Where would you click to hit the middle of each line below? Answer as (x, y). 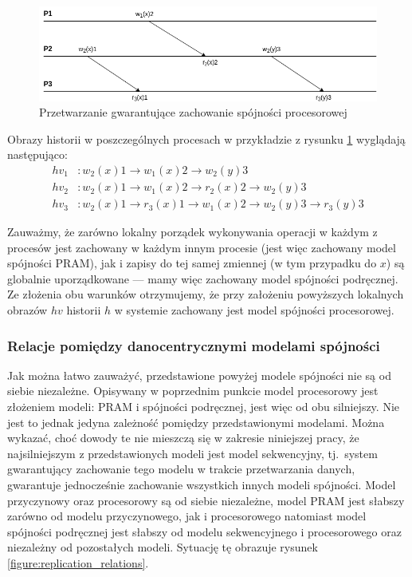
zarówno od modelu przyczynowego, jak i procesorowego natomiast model (187, 516)
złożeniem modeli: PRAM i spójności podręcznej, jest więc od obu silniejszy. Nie (203, 407)
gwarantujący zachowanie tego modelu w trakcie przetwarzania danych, (181, 469)
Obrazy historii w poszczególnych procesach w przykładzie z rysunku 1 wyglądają (206, 138)
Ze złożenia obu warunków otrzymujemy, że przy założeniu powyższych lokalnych (206, 294)
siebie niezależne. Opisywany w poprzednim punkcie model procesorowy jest (193, 391)
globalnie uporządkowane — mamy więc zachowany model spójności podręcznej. (203, 278)
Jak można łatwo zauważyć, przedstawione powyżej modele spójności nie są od (199, 375)
